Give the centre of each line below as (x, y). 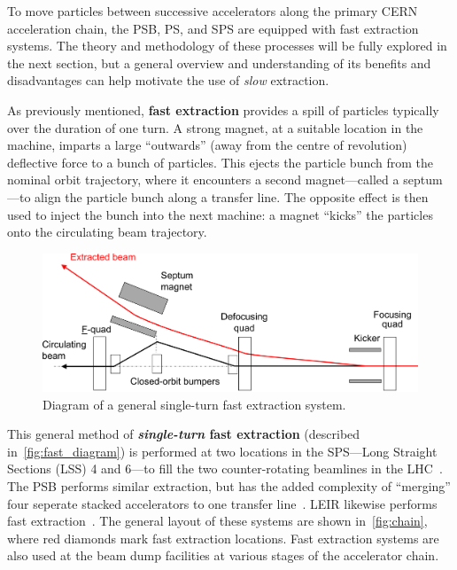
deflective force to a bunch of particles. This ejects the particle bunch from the (221, 162)
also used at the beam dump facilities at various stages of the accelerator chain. (223, 555)
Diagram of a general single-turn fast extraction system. (194, 404)
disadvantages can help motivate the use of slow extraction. (168, 80)
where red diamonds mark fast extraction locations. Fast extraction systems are (223, 538)
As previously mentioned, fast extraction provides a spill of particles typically (223, 109)
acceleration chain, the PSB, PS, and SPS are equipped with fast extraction (213, 28)
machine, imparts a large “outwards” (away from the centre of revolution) (207, 145)
